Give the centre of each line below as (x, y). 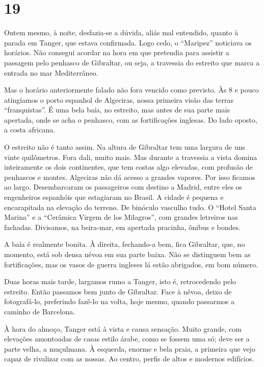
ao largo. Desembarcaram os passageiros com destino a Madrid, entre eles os (123, 187)
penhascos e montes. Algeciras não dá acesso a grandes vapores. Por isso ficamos (130, 177)
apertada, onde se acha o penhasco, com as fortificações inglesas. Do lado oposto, (131, 119)
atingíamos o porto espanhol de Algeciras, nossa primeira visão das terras (119, 99)
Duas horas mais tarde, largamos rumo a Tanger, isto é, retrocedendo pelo (120, 281)
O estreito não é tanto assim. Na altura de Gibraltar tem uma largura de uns (125, 147)
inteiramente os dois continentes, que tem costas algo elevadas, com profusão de (128, 167)
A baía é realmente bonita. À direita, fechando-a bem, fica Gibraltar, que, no (125, 244)
